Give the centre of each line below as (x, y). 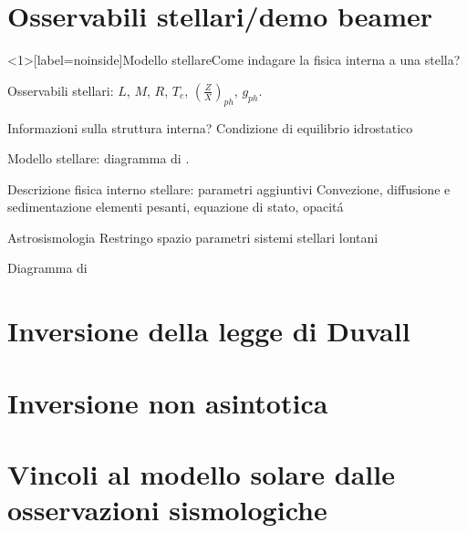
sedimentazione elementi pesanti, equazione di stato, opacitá (176, 207)
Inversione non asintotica (168, 402)
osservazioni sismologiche (167, 510)
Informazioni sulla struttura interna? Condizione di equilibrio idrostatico (210, 127)
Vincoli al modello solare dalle (201, 474)
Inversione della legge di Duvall (209, 331)
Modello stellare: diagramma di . (99, 158)
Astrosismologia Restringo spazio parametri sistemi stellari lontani (193, 237)
